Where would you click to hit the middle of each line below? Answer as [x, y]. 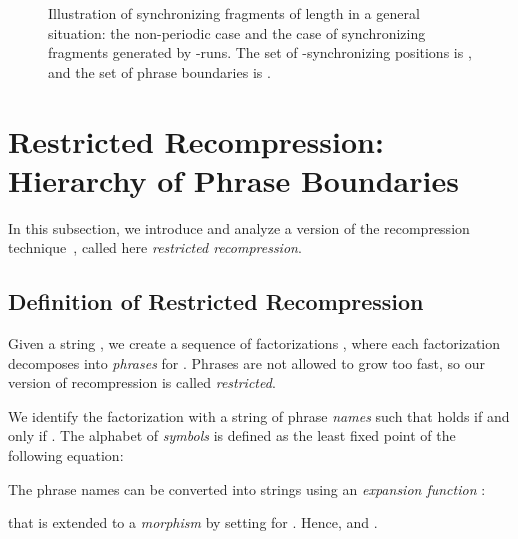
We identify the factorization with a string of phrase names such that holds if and [259, 415]
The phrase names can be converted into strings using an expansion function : [247, 488]
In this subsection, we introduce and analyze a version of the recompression [239, 227]
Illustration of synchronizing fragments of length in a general [234, 13]
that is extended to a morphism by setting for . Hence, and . [193, 522]
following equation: [66, 455]
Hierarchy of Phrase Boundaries [233, 179]
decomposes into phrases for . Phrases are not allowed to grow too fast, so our [247, 362]
